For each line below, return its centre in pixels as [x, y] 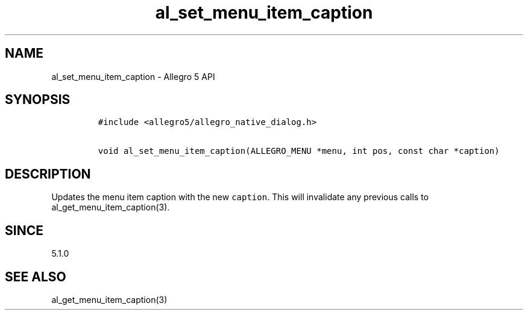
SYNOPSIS [38, 100]
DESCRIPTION [48, 174]
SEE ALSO [36, 277]
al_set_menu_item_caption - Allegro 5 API [133, 76]
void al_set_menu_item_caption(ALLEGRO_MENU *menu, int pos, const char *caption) [299, 151]
